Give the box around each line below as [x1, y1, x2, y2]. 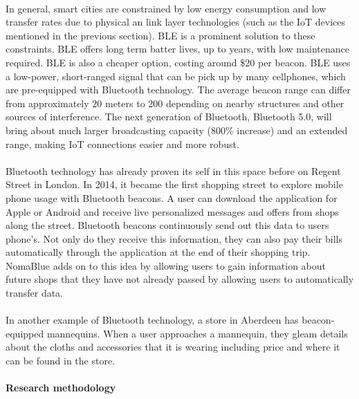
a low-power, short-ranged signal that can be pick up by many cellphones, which [6, 68, 346, 83]
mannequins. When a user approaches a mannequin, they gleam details [46, 326, 348, 340]
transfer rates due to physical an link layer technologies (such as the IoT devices [6, 15, 346, 29]
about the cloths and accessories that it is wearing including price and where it [6, 340, 340, 354]
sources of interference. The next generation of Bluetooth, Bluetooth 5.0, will [6, 109, 332, 124]
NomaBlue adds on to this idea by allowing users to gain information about [6, 258, 326, 272]
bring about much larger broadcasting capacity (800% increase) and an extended [6, 122, 348, 137]
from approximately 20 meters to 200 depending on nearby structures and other [6, 95, 344, 110]
